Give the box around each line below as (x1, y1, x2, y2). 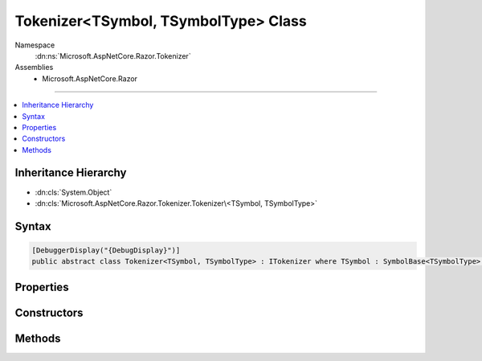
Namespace (14, 40, 55, 50)
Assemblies (14, 63, 54, 72)
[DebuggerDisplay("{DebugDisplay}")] (31, 245, 181, 255)
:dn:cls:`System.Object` (35, 187, 112, 197)
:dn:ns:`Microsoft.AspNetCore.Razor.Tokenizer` (35, 51, 192, 60)
